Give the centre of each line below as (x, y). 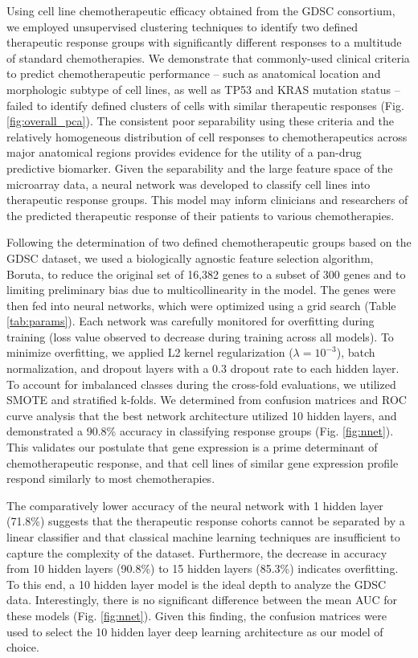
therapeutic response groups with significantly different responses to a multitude (204, 42)
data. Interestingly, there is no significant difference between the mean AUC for (202, 600)
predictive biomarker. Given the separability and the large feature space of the (200, 168)
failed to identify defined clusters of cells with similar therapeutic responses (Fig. (205, 105)
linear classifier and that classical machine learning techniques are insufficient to (203, 537)
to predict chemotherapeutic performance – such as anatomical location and (194, 74)
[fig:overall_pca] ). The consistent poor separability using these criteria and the (201, 121)
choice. (23, 647)
